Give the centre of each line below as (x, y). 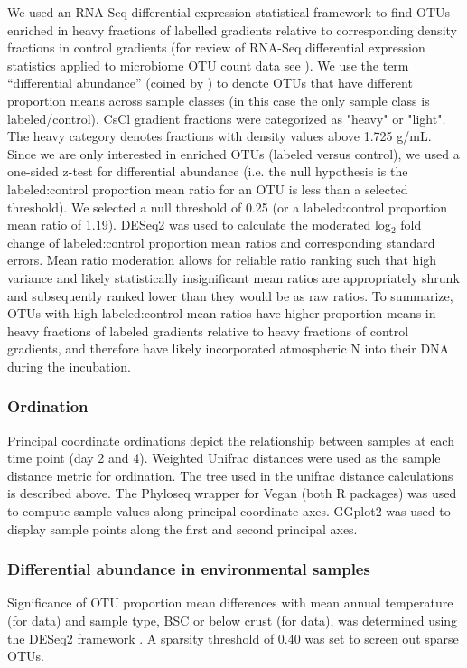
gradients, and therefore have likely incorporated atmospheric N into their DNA (229, 348)
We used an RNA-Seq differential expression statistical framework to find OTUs (229, 12)
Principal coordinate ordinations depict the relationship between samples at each (231, 440)
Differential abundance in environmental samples (189, 569)
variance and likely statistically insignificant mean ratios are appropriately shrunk (233, 277)
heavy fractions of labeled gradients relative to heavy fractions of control (208, 330)
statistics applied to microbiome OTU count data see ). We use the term (208, 65)
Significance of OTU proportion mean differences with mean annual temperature (230, 602)
